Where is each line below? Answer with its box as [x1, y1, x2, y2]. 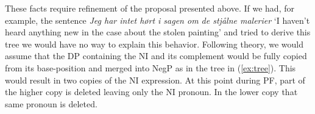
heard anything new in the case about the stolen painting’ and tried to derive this [5, 26, 311, 38]
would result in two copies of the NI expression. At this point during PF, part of [5, 73, 305, 86]
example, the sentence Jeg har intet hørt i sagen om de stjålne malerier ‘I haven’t [5, 13, 310, 26]
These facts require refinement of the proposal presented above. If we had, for [5, 2, 294, 14]
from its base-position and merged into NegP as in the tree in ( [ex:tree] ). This [5, 61, 296, 74]
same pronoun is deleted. [5, 97, 97, 110]
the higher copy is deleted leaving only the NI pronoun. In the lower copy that [5, 85, 298, 98]
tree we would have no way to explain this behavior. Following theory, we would [5, 37, 304, 50]
